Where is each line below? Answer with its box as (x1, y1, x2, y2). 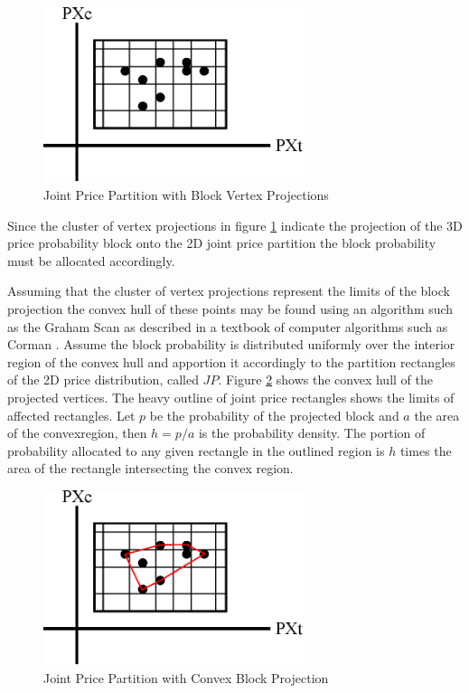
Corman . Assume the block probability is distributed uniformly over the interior (7, 335, 455, 354)
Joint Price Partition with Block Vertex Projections (43, 185, 329, 204)
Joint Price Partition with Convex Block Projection (43, 669, 329, 687)
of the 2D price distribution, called (7, 370, 199, 389)
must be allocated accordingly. (7, 251, 175, 270)
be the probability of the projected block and (149, 405, 399, 424)
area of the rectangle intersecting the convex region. (7, 459, 294, 478)
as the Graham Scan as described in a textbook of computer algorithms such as (7, 317, 448, 336)
